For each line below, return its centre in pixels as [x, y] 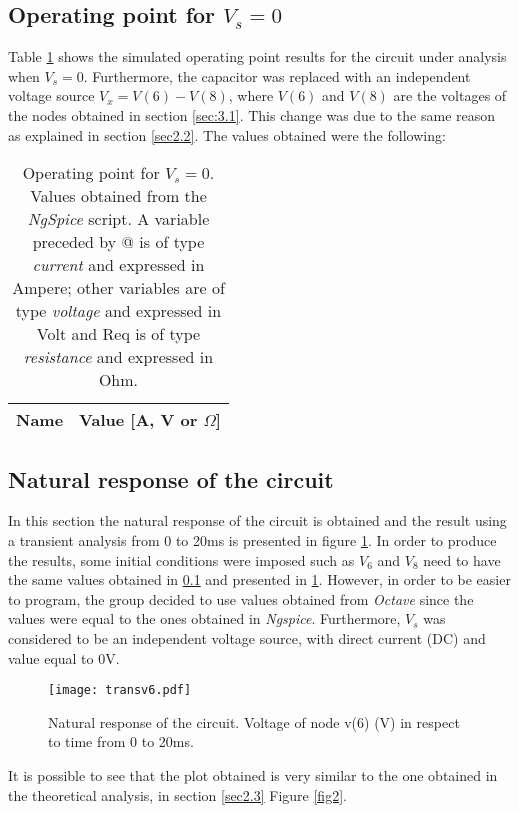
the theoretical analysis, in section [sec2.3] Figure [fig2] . [177, 794]
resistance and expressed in [118, 357]
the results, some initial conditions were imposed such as [181, 559]
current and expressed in [118, 265]
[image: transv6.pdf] [120, 690]
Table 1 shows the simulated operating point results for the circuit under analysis [257, 56]
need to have [462, 559]
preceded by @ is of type [118, 242]
